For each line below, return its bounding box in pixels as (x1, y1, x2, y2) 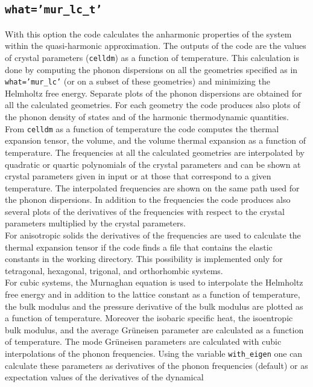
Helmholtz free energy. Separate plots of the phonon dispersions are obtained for (5, 86, 302, 99)
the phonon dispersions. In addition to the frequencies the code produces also (5, 193, 291, 206)
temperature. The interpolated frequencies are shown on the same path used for (5, 181, 300, 194)
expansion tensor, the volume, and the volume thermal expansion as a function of (5, 134, 306, 147)
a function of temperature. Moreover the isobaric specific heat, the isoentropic (5, 312, 293, 324)
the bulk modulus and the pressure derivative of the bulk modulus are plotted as (5, 299, 303, 312)
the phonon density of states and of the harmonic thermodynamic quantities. (5, 110, 289, 123)
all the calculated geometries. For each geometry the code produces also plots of (5, 98, 300, 111)
